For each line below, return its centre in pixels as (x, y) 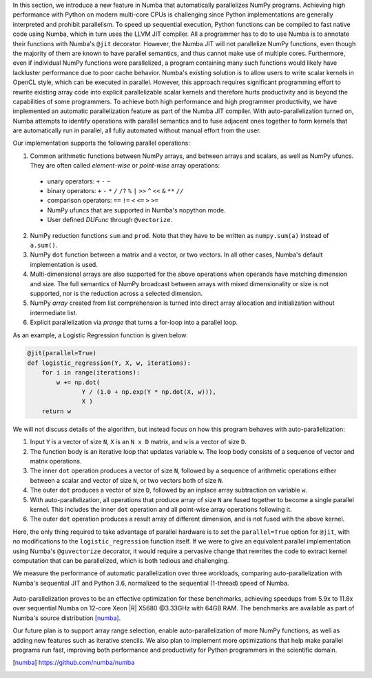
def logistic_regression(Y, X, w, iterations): (109, 363)
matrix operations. (56, 461)
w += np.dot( (78, 382)
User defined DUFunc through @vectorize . (110, 220)
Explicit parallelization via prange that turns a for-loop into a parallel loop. (134, 322)
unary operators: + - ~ (79, 181)
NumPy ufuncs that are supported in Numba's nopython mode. (136, 210)
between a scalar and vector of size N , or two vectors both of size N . (127, 480)
